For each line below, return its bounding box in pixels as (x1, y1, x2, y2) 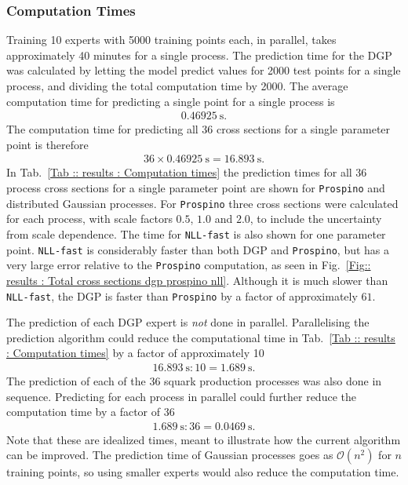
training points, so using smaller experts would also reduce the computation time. (6, 464, 399, 480)
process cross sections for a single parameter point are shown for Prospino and (6, 180, 385, 196)
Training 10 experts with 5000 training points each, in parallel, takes (6, 31, 337, 48)
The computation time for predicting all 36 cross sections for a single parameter (6, 121, 391, 137)
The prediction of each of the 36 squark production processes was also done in (6, 372, 382, 388)
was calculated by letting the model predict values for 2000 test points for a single (6, 62, 401, 78)
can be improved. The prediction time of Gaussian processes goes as (6, 447, 333, 463)
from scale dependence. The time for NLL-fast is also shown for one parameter (6, 225, 386, 242)
